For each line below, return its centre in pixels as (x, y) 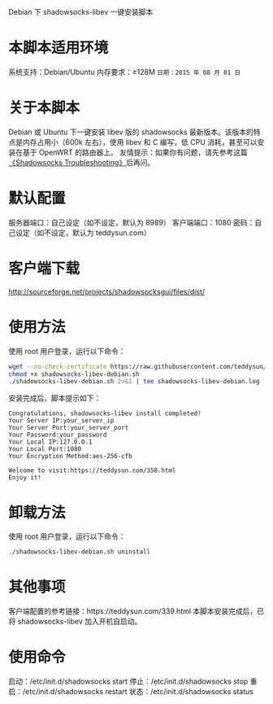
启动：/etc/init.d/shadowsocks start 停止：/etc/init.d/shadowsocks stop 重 (133, 681)
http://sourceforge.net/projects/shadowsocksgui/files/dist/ (107, 291)
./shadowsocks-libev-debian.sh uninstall (80, 552)
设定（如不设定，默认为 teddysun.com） (83, 232)
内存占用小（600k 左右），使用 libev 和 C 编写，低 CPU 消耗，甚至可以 (140, 142)
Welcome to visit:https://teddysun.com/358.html (92, 470)
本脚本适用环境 (58, 48)
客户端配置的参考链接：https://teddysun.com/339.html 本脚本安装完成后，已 (136, 611)
